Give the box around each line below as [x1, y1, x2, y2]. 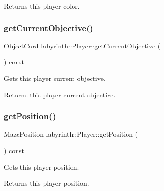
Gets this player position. [4, 161, 79, 172]
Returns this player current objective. [4, 89, 116, 99]
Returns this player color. [4, 1, 80, 11]
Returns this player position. [4, 178, 89, 188]
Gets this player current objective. [4, 73, 106, 83]
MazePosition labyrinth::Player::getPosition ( [4, 129, 138, 139]
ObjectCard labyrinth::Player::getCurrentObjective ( [4, 40, 161, 50]
